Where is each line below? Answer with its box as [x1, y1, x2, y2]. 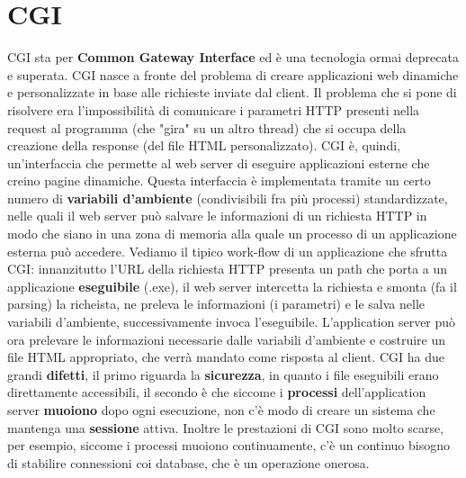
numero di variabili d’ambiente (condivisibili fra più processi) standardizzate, [7, 188, 448, 207]
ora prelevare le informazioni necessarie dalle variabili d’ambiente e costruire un [7, 329, 446, 348]
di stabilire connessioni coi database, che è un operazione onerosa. [7, 453, 370, 472]
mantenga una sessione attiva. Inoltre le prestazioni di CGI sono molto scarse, [7, 418, 444, 437]
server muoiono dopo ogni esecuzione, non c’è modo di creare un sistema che [7, 401, 435, 419]
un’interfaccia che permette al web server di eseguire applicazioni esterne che [7, 153, 430, 172]
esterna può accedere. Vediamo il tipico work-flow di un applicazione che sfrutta [7, 241, 448, 260]
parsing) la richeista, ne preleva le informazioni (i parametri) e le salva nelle [7, 294, 426, 313]
